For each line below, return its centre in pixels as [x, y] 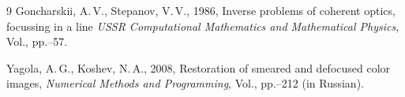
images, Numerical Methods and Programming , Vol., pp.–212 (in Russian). [185, 83]
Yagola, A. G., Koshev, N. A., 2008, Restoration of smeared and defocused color [199, 67]
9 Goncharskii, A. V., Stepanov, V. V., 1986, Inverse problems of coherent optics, [201, 10]
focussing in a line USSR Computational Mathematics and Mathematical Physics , [203, 26]
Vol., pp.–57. [37, 41]
